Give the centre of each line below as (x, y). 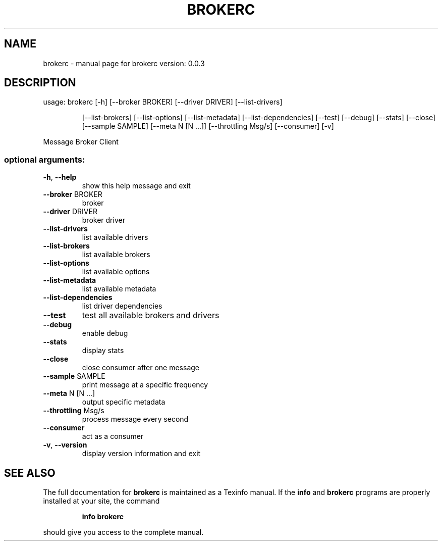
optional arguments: (45, 159)
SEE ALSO (30, 473)
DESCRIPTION (40, 83)
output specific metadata (124, 402)
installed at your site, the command (101, 501)
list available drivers (115, 237)
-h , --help (60, 177)
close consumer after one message (141, 368)
